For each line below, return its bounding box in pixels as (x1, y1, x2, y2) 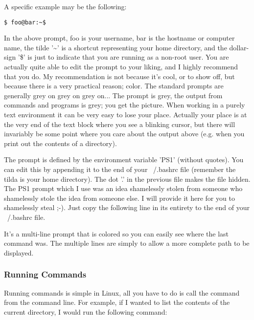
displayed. (4, 247, 34, 257)
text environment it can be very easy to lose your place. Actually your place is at (4, 109, 247, 119)
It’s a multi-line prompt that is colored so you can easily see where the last (4, 228, 229, 238)
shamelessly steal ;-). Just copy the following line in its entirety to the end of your (4, 202, 250, 213)
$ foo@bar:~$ (4, 19, 46, 26)
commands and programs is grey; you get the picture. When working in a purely (4, 100, 245, 110)
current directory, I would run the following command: (4, 306, 167, 317)
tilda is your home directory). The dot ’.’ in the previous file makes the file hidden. (4, 173, 251, 184)
